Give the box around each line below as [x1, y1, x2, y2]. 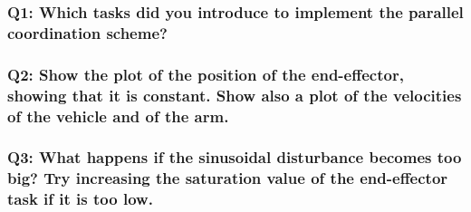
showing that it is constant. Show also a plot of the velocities [7, 83, 462, 106]
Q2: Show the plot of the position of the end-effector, [7, 63, 404, 85]
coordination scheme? [7, 21, 168, 43]
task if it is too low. [7, 188, 153, 210]
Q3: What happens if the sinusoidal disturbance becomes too [7, 146, 462, 169]
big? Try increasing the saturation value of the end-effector [7, 167, 448, 189]
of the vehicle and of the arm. [7, 104, 229, 127]
